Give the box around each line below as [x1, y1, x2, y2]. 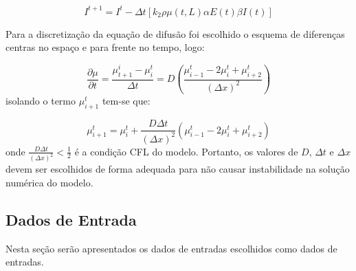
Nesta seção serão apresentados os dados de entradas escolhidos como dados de [5, 241, 337, 255]
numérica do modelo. [5, 175, 93, 190]
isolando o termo [5, 94, 76, 108]
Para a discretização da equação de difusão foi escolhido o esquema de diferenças [5, 26, 345, 41]
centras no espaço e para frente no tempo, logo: [5, 40, 205, 54]
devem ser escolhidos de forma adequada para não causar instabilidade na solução [5, 162, 350, 176]
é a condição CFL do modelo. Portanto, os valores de [74, 144, 298, 158]
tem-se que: [102, 94, 151, 108]
